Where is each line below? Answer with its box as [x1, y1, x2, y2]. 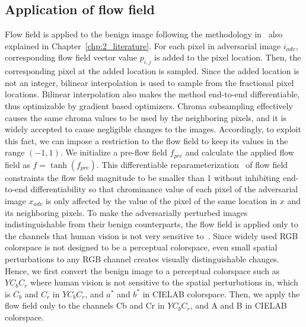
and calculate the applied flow [185, 146, 294, 158]
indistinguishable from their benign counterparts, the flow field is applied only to [5, 218, 298, 230]
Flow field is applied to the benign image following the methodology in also [5, 28, 283, 40]
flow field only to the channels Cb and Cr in [5, 299, 165, 312]
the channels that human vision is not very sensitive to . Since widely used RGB [5, 229, 298, 242]
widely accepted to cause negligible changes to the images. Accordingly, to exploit [5, 123, 301, 135]
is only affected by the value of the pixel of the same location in [45, 194, 278, 207]
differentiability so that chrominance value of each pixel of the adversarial [30, 183, 298, 195]
